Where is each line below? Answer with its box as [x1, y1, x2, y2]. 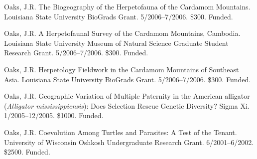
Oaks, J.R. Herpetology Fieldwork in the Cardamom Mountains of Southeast [4, 64, 239, 74]
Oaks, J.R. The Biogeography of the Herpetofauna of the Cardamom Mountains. [4, 1, 251, 11]
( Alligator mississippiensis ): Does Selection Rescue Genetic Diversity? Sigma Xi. [4, 100, 250, 111]
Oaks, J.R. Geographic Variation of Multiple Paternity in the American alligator [4, 91, 250, 101]
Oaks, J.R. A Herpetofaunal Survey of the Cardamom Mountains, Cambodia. [4, 28, 241, 38]
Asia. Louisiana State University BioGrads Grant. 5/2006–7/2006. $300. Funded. [4, 74, 251, 84]
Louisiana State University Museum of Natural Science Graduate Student [4, 37, 229, 48]
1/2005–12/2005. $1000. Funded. [4, 110, 104, 121]
